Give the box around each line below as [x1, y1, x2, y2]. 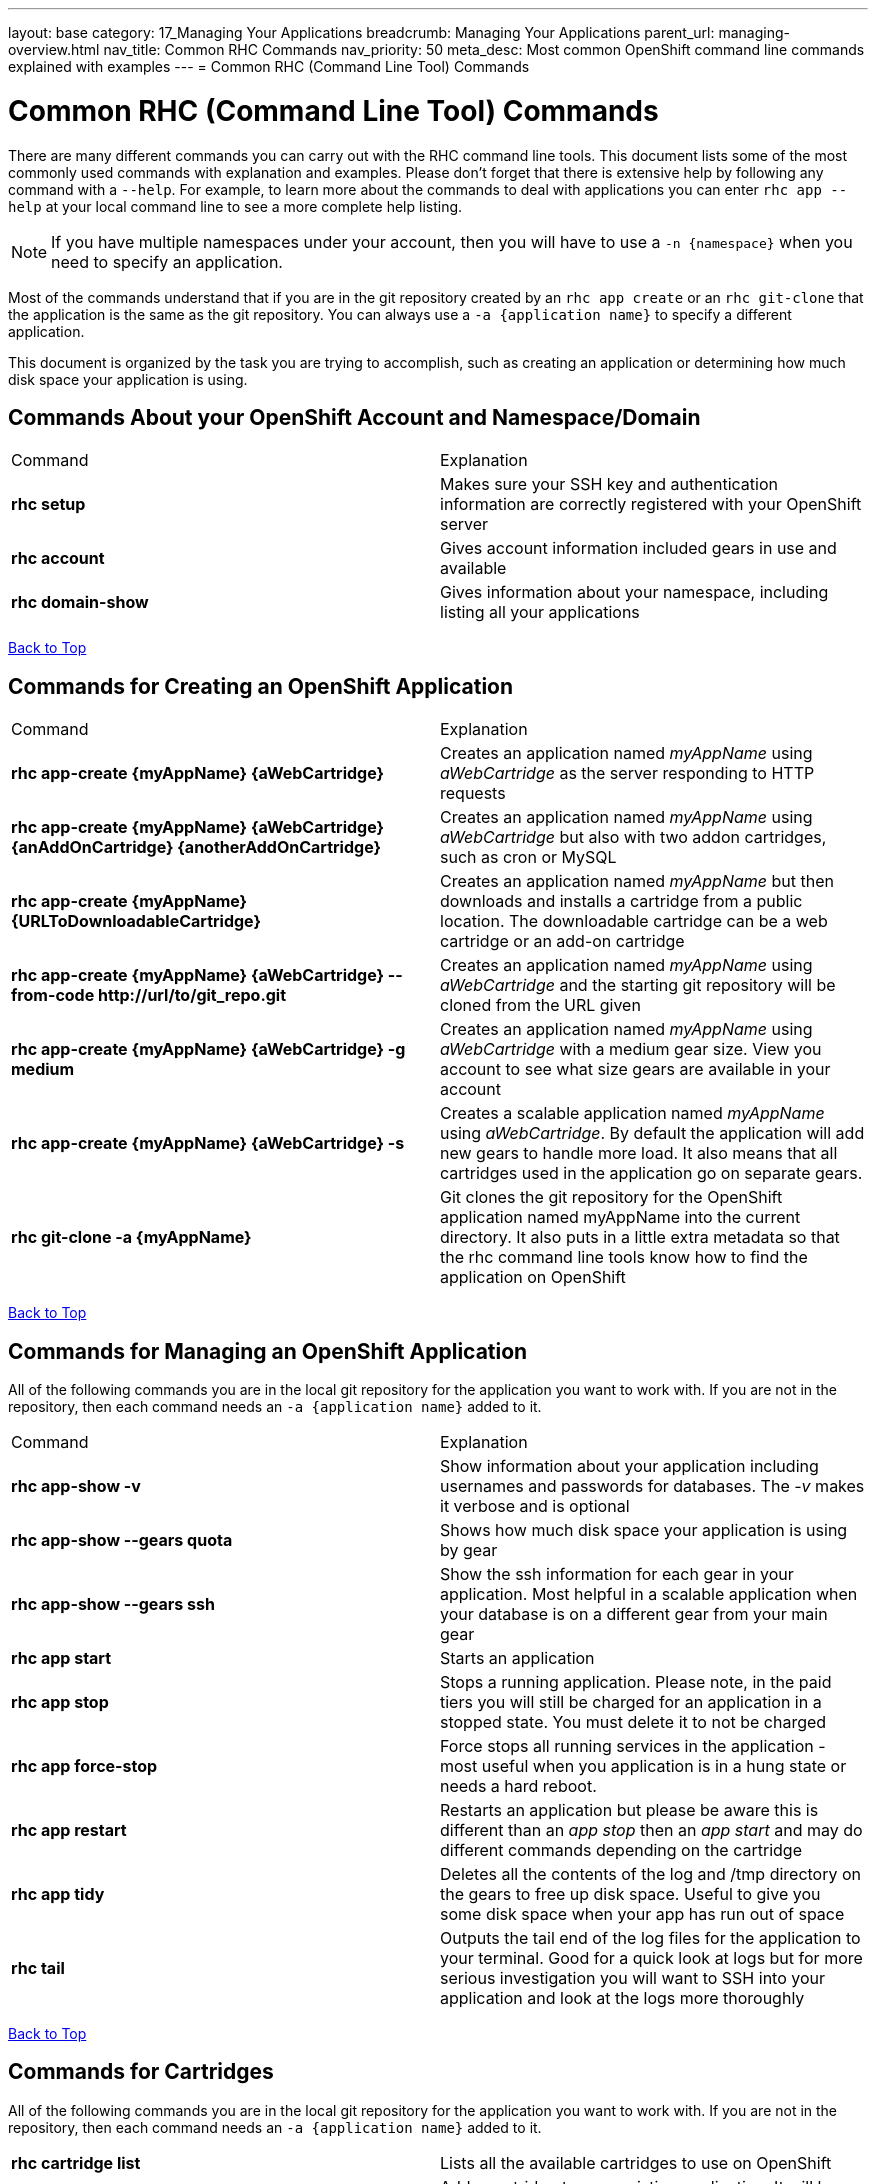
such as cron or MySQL [440, 847, 617, 868]
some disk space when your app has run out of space [440, 1904, 845, 1925]
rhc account [11, 548, 105, 569]
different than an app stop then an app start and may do [440, 1820, 863, 1841]
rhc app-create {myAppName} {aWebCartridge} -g [11, 1039, 406, 1060]
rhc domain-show [11, 592, 149, 613]
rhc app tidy [11, 1884, 105, 1905]
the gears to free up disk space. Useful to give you [440, 1884, 821, 1905]
